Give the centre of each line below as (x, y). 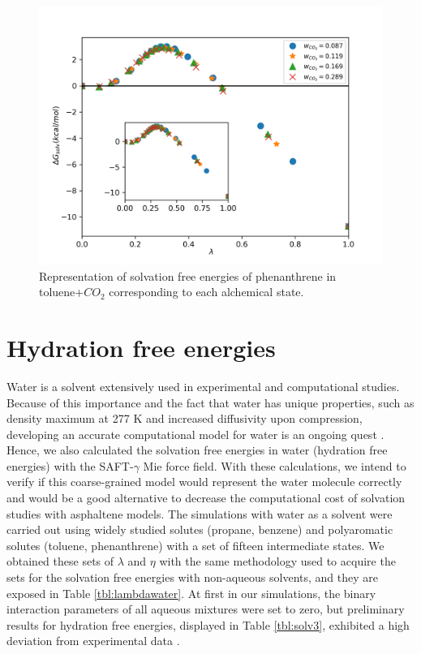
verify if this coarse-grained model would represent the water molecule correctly (204, 482)
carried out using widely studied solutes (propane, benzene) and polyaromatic (200, 529)
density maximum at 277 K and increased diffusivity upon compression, (185, 418)
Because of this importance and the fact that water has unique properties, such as (210, 402)
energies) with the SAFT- (70, 465)
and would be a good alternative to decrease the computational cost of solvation (206, 498)
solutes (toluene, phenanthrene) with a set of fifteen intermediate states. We (195, 545)
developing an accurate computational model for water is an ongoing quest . (195, 434)
